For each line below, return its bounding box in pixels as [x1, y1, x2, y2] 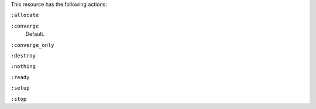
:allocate [11, 12, 39, 19]
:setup [11, 85, 30, 91]
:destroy [11, 52, 36, 59]
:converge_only [11, 42, 55, 48]
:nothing [11, 63, 36, 70]
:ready [11, 74, 30, 80]
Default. [25, 30, 45, 38]
